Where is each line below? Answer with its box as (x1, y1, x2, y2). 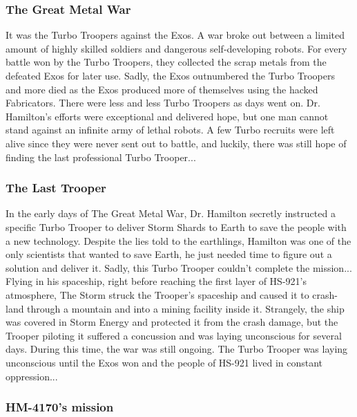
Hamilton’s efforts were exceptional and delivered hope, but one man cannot (6, 109, 329, 123)
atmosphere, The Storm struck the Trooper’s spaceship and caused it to (6, 287, 309, 302)
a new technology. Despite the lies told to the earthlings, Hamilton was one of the (6, 233, 351, 248)
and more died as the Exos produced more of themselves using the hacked (6, 82, 318, 96)
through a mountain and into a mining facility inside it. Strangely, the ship (27, 301, 345, 315)
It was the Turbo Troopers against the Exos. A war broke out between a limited (6, 28, 345, 42)
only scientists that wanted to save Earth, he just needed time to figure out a (6, 247, 332, 261)
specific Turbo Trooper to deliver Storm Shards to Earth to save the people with (6, 219, 347, 234)
